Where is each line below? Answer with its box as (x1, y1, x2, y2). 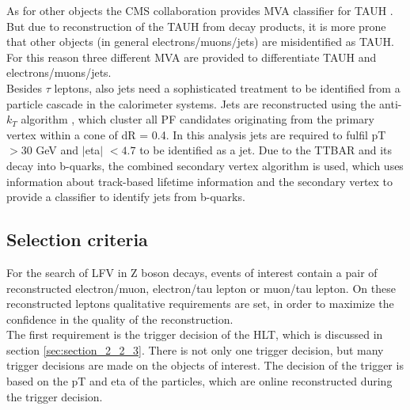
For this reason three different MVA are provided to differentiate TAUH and (6, 48, 377, 65)
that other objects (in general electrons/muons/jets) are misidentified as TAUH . (6, 33, 394, 50)
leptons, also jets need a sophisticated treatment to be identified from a (54, 79, 401, 96)
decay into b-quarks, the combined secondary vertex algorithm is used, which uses (6, 157, 404, 173)
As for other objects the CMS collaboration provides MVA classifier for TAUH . (6, 2, 393, 18)
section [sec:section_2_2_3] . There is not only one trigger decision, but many (6, 341, 384, 358)
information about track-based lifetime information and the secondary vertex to (6, 173, 393, 189)
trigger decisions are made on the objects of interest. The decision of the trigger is (6, 357, 404, 374)
